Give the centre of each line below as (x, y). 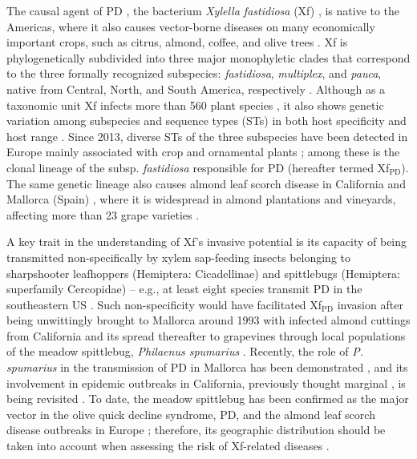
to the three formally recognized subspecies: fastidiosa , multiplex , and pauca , (194, 73)
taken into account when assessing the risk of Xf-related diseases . (168, 446)
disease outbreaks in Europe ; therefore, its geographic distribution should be (196, 430)
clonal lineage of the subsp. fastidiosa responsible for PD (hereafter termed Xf (198, 167)
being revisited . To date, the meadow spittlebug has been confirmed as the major (208, 399)
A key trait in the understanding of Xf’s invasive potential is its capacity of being (207, 242)
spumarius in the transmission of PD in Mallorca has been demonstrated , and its (207, 367)
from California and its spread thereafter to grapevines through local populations (206, 335)
